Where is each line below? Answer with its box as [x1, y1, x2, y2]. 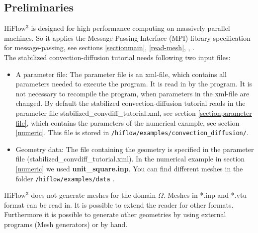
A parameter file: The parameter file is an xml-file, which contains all [15, 69, 227, 79]
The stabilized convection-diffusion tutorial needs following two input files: [4, 52, 231, 62]
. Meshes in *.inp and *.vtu [163, 190, 247, 200]
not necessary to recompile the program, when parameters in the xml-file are [15, 88, 250, 98]
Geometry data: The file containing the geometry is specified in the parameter [15, 144, 254, 154]
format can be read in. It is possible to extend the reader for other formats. [4, 199, 234, 210]
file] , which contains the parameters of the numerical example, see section [15, 117, 240, 128]
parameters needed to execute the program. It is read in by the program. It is [15, 78, 253, 89]
